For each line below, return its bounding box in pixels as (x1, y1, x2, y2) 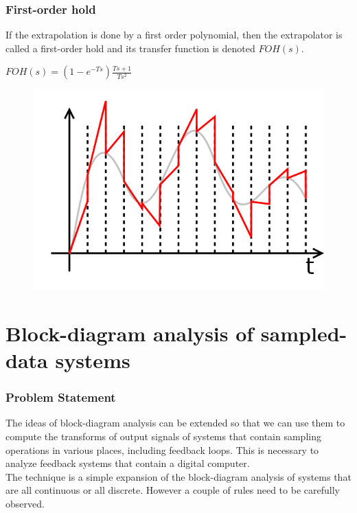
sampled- (260, 319, 347, 347)
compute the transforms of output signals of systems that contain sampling (5, 429, 321, 443)
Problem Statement (5, 389, 116, 406)
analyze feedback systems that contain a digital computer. (5, 456, 250, 470)
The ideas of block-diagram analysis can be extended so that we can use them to (5, 415, 345, 430)
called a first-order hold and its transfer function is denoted (5, 41, 255, 55)
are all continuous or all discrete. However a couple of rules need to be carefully (5, 483, 340, 497)
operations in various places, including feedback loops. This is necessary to (5, 442, 319, 457)
